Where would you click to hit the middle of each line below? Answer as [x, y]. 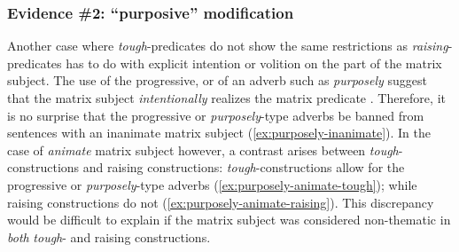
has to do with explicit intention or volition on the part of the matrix [254, 63]
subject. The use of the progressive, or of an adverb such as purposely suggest [217, 80]
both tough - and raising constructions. [109, 236]
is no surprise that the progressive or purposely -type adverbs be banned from [216, 115]
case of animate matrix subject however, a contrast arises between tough [203, 150]
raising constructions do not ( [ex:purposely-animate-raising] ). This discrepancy [221, 202]
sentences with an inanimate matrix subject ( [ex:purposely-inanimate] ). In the [219, 133]
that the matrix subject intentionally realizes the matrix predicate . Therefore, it [226, 98]
